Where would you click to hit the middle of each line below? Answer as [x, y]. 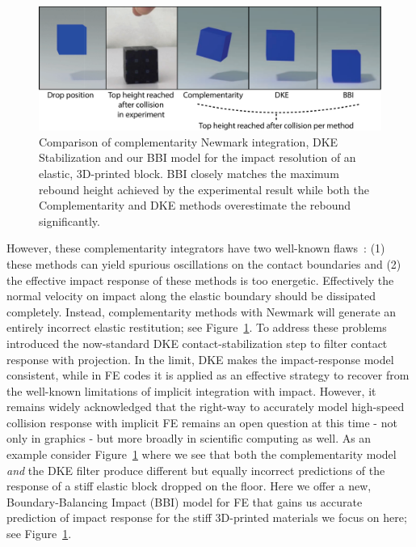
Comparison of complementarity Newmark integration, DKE [189, 141]
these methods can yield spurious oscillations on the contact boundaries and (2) [204, 263]
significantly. [69, 220]
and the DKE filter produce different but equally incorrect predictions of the [196, 470]
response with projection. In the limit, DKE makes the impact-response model [200, 359]
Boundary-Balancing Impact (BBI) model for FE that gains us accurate [185, 501]
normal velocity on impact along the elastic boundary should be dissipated [191, 296]
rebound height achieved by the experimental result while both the [204, 189]
